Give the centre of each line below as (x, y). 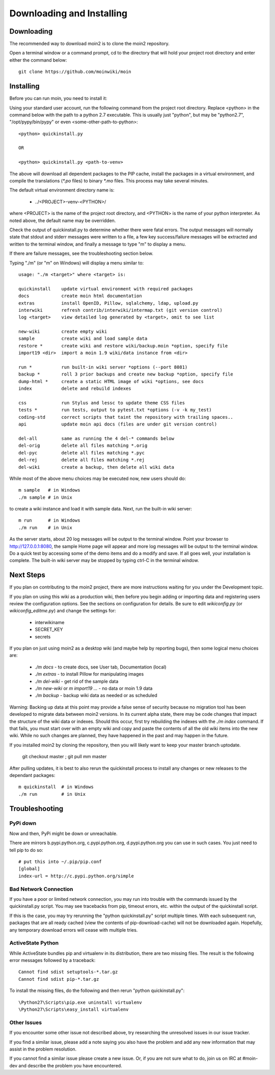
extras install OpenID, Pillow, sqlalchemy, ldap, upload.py (108, 303)
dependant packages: (32, 775)
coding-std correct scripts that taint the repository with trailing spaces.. (126, 417)
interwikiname (50, 622)
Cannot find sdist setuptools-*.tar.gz (68, 972)
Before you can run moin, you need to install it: (58, 98)
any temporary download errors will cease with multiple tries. (74, 930)
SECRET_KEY (49, 630)
